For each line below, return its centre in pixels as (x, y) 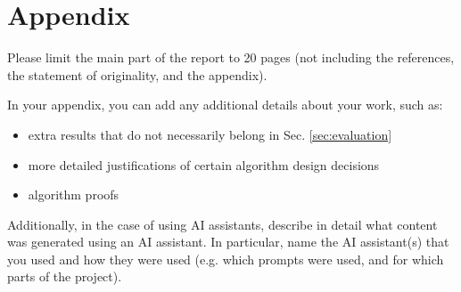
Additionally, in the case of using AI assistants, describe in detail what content (222, 224)
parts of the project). (65, 276)
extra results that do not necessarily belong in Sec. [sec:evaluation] (210, 134)
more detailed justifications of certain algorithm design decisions (204, 164)
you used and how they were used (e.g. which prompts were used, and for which (226, 259)
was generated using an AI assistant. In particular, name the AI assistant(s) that (228, 242)
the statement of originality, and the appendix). (137, 74)
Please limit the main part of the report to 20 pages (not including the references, (231, 57)
